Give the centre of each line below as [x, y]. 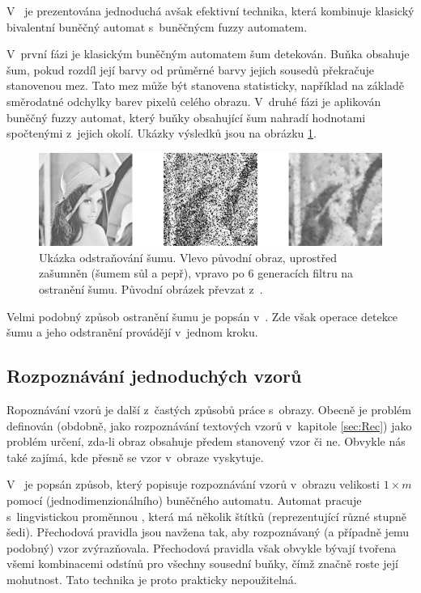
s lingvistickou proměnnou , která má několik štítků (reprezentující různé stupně [207, 516]
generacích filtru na [306, 273]
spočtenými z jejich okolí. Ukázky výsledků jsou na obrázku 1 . [162, 133]
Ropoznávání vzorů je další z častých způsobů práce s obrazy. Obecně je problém [209, 409]
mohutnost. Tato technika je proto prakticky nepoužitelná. [152, 579]
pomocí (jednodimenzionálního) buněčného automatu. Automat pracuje [184, 500]
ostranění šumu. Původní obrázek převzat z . [151, 288]
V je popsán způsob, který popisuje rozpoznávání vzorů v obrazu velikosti [193, 484]
